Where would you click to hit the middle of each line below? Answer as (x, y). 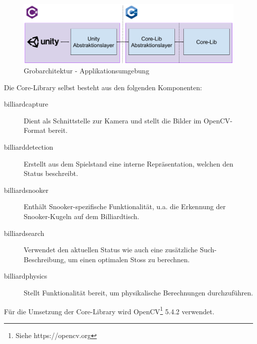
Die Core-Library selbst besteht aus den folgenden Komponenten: (103, 87)
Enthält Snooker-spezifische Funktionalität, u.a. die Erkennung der (125, 206)
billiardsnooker (26, 190)
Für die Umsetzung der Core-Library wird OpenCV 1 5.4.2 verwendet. (109, 310)
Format (35, 130)
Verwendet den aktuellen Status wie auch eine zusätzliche (111, 250)
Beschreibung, (45, 259)
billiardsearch (24, 233)
